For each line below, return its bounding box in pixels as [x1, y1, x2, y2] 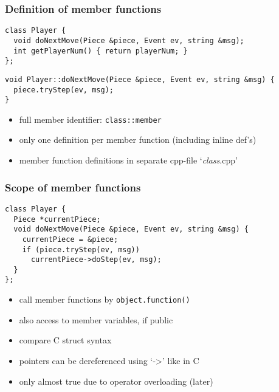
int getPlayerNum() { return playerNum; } [13, 46, 188, 55]
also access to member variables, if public [19, 313, 173, 326]
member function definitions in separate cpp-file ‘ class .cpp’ [19, 154, 238, 167]
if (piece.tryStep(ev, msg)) [22, 245, 140, 254]
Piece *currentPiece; [13, 215, 101, 224]
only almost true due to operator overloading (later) [19, 374, 213, 387]
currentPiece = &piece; [22, 235, 119, 244]
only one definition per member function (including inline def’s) [19, 133, 257, 146]
